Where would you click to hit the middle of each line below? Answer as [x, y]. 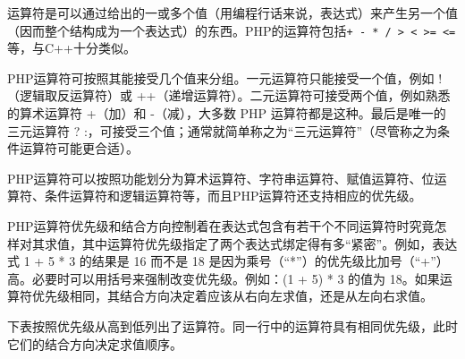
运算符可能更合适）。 [79, 148]
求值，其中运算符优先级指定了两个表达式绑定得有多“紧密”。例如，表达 [251, 243]
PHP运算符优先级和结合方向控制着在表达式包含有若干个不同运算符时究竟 [221, 226]
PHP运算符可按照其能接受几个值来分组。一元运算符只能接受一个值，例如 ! [225, 77]
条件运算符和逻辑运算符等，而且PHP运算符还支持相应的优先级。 [233, 196]
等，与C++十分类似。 [72, 48]
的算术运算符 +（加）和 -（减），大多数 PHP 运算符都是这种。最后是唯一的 [227, 113]
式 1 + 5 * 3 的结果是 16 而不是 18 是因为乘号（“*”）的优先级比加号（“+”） [228, 261]
